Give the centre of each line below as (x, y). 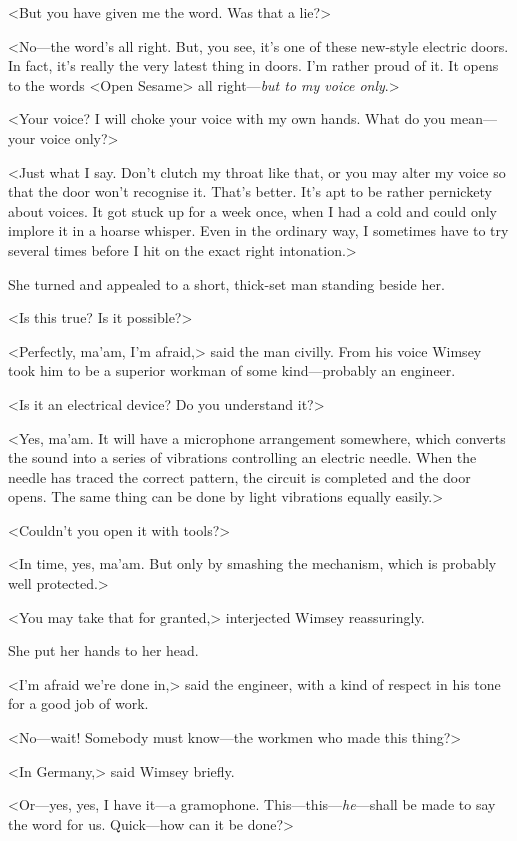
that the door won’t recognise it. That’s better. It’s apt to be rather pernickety (250, 191)
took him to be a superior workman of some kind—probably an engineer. (232, 370)
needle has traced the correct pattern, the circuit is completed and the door (239, 476)
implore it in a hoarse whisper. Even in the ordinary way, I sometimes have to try (258, 230)
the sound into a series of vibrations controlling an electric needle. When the (242, 457)
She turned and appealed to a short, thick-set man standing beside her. (226, 283)
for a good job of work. (78, 703)
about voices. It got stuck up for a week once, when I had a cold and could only (253, 210)
